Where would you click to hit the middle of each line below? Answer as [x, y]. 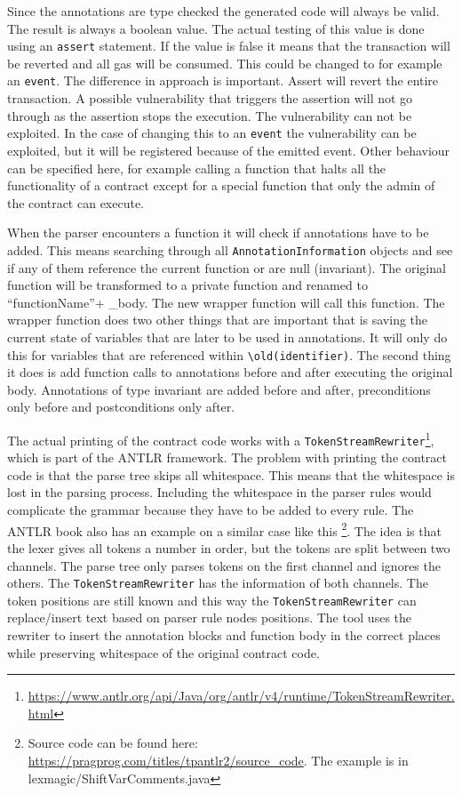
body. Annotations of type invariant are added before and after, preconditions [219, 389]
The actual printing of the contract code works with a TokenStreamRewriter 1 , [221, 438]
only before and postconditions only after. [121, 407]
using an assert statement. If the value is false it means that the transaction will [229, 46]
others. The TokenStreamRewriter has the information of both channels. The [218, 583]
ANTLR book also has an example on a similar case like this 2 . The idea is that [224, 529]
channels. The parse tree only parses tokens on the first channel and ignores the [224, 565]
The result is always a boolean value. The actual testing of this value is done [216, 28]
